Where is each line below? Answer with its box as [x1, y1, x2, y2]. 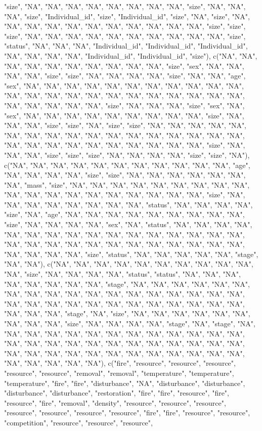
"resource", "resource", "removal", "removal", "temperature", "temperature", [4, 367, 234, 378]
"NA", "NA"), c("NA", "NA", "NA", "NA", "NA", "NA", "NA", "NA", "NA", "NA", [4, 258, 253, 269]
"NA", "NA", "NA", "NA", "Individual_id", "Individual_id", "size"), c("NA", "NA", [4, 50, 257, 61]
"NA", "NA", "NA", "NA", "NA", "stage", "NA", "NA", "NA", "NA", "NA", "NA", [4, 278, 250, 289]
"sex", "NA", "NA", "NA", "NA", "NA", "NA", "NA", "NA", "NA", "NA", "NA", [4, 80, 244, 91]
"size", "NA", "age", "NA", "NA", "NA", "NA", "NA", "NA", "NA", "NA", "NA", [4, 209, 245, 220]
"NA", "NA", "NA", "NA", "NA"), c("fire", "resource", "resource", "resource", [4, 358, 236, 368]
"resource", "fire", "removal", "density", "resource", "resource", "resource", [4, 397, 226, 408]
